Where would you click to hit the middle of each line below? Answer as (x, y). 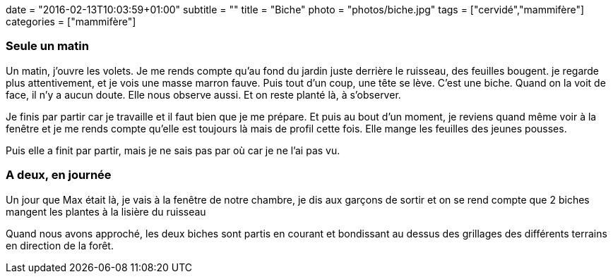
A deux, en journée (59, 175)
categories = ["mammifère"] (71, 21)
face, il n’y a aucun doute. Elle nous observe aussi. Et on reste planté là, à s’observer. (203, 94)
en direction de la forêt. (60, 245)
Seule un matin (47, 46)
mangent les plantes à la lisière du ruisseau (106, 211)
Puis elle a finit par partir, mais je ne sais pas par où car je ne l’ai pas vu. (173, 150)
